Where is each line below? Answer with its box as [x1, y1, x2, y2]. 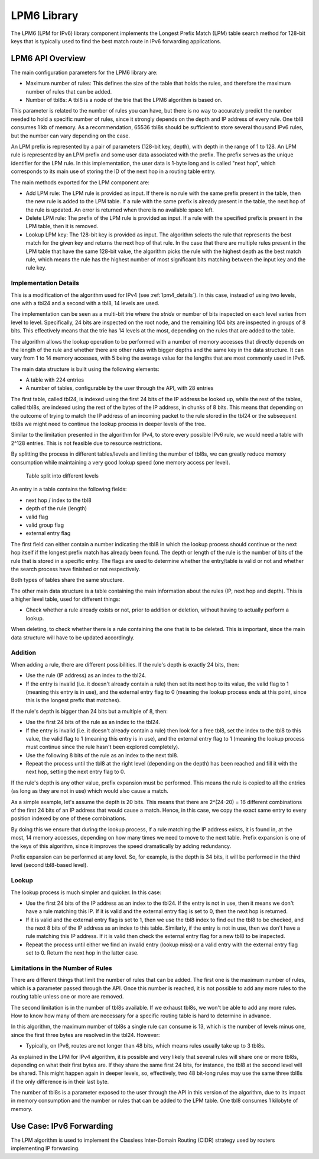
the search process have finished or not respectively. [11, 565, 141, 572]
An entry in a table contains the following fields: [11, 486, 127, 493]
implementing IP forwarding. [11, 1145, 80, 1152]
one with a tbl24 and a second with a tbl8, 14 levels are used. [11, 299, 159, 306]
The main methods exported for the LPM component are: [11, 178, 150, 186]
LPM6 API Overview [11, 53, 86, 63]
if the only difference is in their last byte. [11, 1078, 109, 1085]
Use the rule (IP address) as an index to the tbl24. [25, 672, 147, 679]
